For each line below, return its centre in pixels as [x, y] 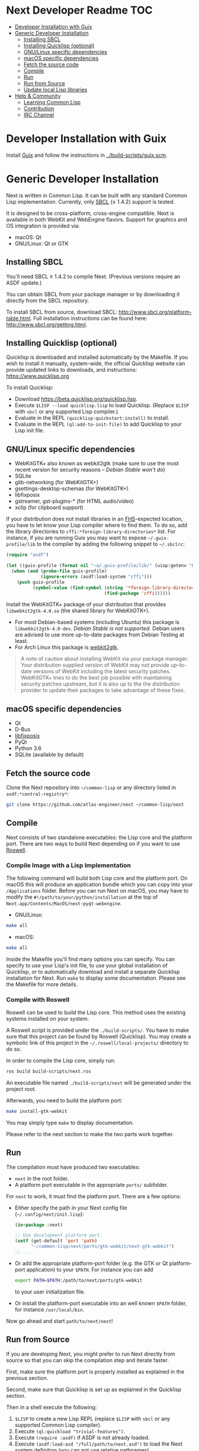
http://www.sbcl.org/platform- [155, 312]
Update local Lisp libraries [55, 89]
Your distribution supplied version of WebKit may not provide [95, 665]
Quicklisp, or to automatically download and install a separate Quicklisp [93, 971]
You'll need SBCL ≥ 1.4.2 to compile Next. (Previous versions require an [93, 276]
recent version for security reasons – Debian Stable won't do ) [90, 470]
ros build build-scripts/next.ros [49, 1072]
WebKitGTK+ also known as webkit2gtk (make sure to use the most [97, 464]
